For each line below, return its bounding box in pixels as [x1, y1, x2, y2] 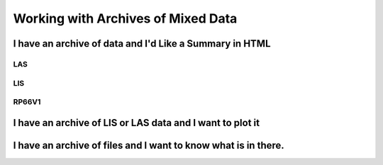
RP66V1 [13, 97, 41, 107]
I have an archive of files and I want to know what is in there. [13, 139, 285, 152]
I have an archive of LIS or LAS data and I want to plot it [13, 117, 260, 129]
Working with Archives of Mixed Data [13, 11, 238, 26]
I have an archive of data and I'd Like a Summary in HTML [13, 38, 271, 50]
